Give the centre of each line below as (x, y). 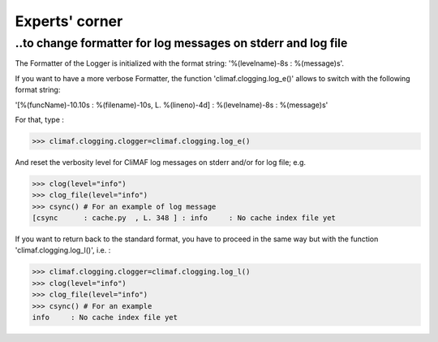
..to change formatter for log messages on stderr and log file (181, 43)
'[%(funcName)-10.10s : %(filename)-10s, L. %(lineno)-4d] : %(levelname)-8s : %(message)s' (172, 105)
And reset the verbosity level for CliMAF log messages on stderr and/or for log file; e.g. (161, 162)
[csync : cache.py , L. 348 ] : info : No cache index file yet (184, 218)
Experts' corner (69, 21)
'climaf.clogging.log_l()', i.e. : (63, 250)
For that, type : (40, 119)
